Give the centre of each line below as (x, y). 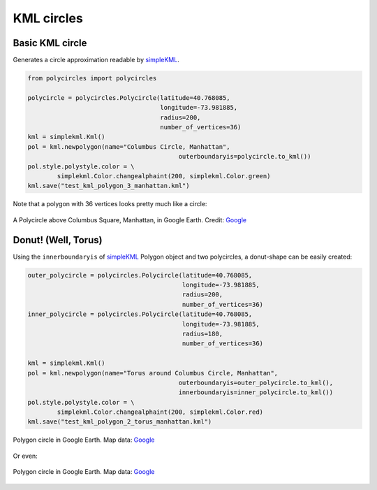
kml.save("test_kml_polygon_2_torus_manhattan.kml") (120, 422)
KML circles (48, 18)
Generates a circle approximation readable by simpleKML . (96, 60)
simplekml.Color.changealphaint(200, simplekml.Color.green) (164, 176)
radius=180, (202, 333)
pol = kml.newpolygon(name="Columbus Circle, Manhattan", (129, 146)
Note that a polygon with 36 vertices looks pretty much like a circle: (110, 204)
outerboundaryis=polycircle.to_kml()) (245, 157)
